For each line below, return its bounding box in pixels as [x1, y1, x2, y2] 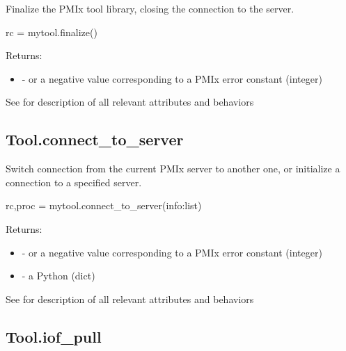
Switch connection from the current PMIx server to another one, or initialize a [6, 161, 340, 176]
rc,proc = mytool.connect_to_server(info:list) [6, 198, 202, 213]
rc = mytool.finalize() [6, 24, 97, 39]
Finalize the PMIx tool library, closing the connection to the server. [6, 1, 294, 15]
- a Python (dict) [22, 268, 95, 283]
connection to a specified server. [6, 174, 142, 189]
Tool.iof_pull [6, 325, 102, 347]
